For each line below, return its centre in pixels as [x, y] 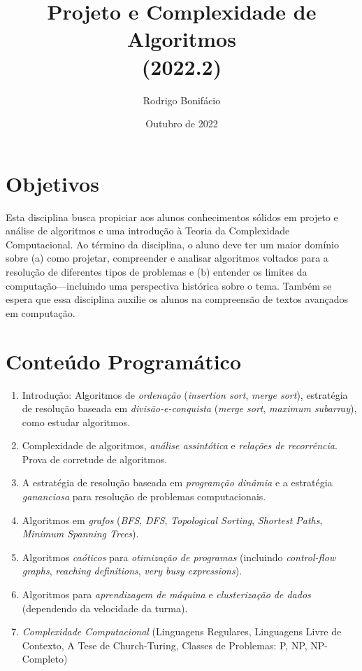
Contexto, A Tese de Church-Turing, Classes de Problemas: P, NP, [165, 645]
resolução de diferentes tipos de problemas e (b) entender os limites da [157, 271]
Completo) [45, 659]
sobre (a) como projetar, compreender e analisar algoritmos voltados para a [167, 258]
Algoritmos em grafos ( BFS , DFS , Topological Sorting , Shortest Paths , [172, 520]
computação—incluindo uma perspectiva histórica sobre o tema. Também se [169, 285]
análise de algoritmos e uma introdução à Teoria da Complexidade [148, 231]
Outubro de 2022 [182, 123]
